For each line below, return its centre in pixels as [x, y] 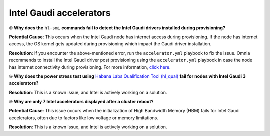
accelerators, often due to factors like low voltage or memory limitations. [84, 118]
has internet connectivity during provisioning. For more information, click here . [90, 67]
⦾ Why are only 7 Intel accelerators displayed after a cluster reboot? [81, 102]
